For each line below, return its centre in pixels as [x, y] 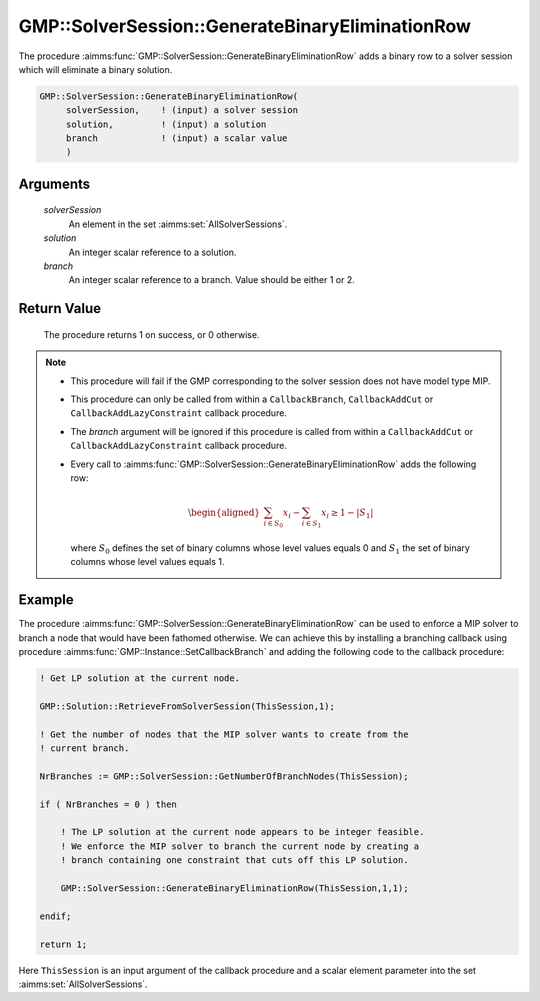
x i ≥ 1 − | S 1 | [347, 513]
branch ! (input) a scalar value [176, 138]
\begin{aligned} [224, 513]
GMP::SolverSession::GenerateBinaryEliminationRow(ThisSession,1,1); [234, 888]
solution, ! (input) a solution [166, 124]
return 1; [63, 944]
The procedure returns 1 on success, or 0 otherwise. [151, 334]
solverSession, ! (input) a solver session [182, 110]
